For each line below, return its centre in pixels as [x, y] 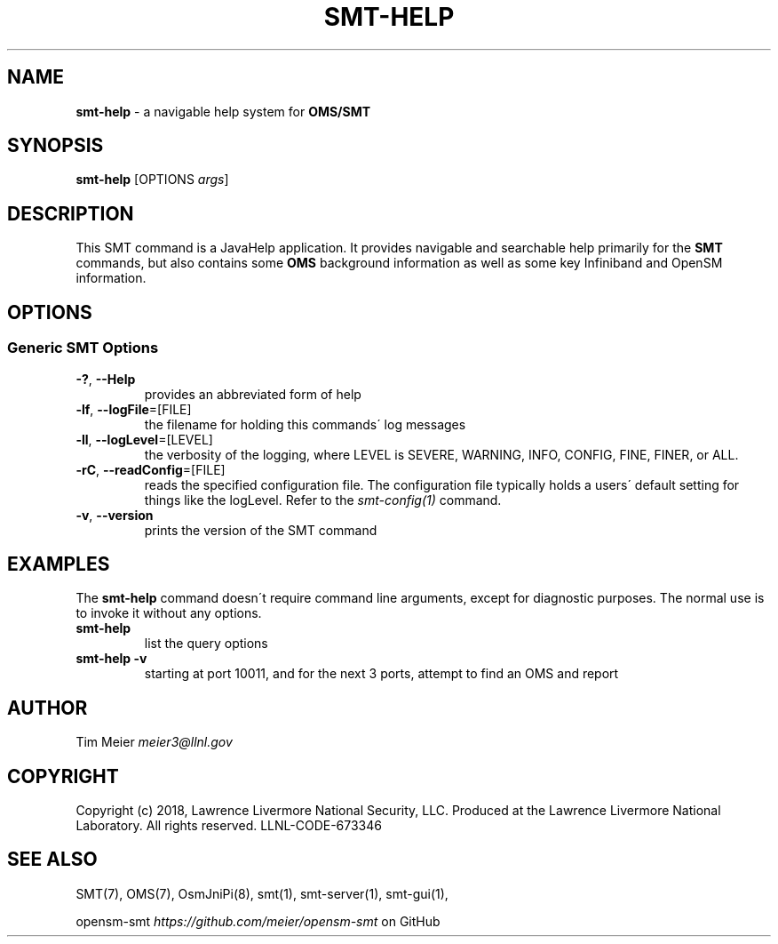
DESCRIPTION [71, 213]
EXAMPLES [59, 564]
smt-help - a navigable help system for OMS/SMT [223, 111]
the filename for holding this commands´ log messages [305, 424]
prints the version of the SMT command [261, 530]
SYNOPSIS [56, 146]
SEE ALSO [52, 860]
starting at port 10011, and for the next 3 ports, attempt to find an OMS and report [381, 674]
